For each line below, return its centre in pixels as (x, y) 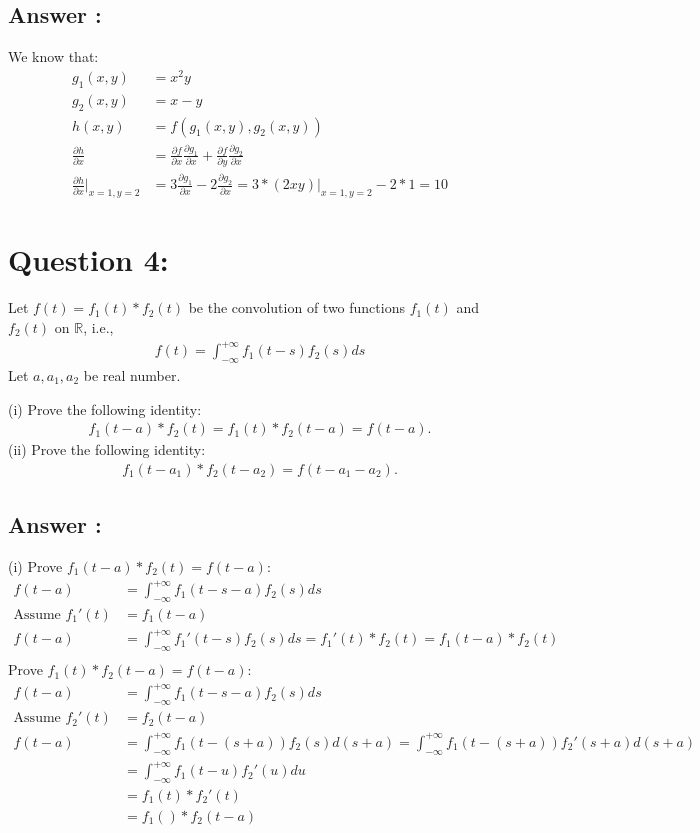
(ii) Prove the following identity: (107, 449)
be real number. (132, 374)
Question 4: (88, 259)
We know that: (53, 56)
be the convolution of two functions (296, 307)
